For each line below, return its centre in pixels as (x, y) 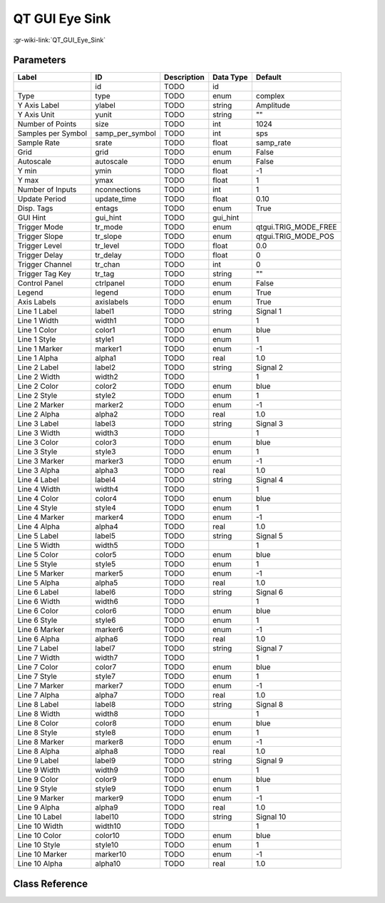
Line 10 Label (40, 817)
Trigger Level (40, 246)
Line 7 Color (38, 667)
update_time (116, 199)
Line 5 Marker (41, 573)
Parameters (40, 60)
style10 (107, 845)
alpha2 (107, 414)
